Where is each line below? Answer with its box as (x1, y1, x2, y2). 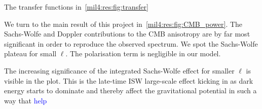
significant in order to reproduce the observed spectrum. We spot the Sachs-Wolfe (4, 38, 258, 49)
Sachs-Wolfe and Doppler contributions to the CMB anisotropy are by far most (4, 28, 250, 39)
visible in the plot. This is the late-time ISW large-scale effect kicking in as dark (4, 75, 253, 86)
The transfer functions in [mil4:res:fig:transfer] (4, 2, 148, 12)
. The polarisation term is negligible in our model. (65, 48, 221, 59)
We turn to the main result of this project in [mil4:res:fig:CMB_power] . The (4, 18, 243, 29)
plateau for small (4, 48, 57, 59)
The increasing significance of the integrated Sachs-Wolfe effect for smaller (4, 65, 235, 76)
